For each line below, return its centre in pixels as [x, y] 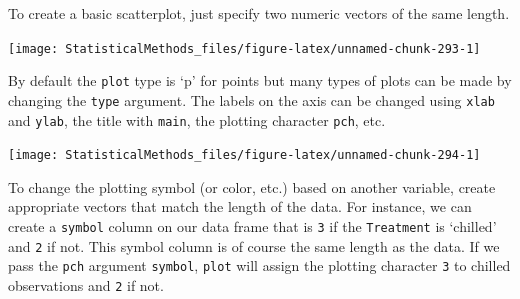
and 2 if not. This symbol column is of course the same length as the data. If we [254, 245]
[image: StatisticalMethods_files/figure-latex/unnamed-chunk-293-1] [244, 48]
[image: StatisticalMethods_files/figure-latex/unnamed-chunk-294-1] [244, 155]
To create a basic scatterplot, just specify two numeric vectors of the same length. [259, 13]
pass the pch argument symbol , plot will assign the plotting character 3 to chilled [259, 265]
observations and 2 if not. [86, 285]
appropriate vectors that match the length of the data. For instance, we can [240, 206]
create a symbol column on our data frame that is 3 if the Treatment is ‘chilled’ [252, 226]
